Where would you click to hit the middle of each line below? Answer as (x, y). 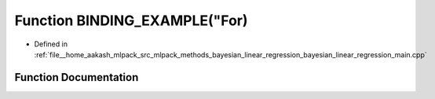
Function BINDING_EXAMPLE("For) (131, 20)
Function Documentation (77, 77)
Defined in (51, 44)
